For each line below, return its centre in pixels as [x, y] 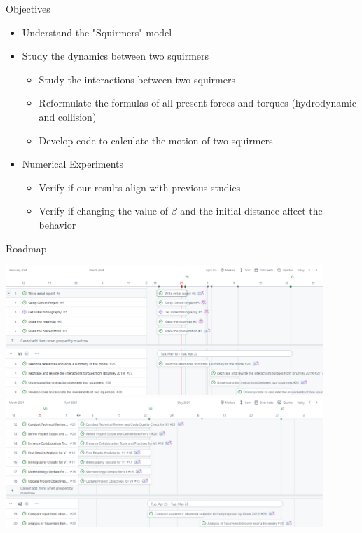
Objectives [28, 8]
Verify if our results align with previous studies [140, 187]
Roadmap [26, 248]
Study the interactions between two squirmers [137, 79]
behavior [57, 224]
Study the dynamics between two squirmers [116, 56]
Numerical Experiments [73, 164]
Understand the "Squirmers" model [97, 32]
